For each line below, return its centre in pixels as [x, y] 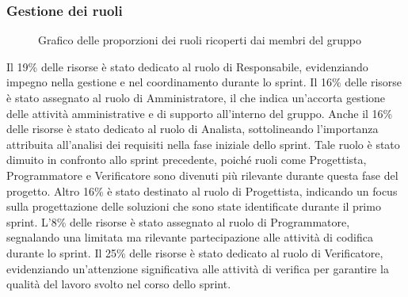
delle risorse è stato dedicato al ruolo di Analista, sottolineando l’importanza [193, 129]
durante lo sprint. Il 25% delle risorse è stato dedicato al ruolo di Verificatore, [195, 252]
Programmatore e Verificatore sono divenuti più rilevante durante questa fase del [202, 175]
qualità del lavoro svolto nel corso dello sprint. [119, 284]
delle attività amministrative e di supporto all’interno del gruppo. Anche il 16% [200, 113]
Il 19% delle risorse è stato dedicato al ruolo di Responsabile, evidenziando [187, 66]
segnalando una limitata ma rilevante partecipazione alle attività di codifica [190, 237]
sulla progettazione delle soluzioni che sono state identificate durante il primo [194, 206]
